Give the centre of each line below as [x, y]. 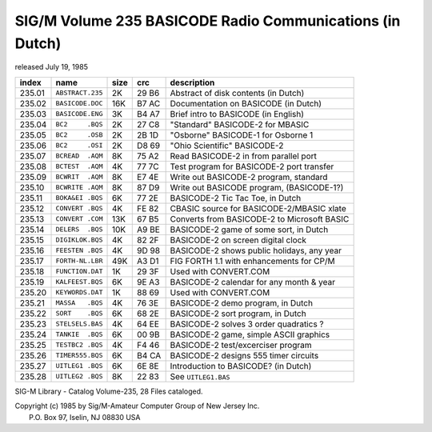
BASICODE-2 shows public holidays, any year [256, 250]
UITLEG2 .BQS [79, 376]
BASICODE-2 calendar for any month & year [253, 282]
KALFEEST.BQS [79, 282]
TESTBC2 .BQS [79, 345]
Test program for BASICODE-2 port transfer [252, 166]
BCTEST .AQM [79, 167]
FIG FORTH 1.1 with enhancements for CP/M [252, 261]
